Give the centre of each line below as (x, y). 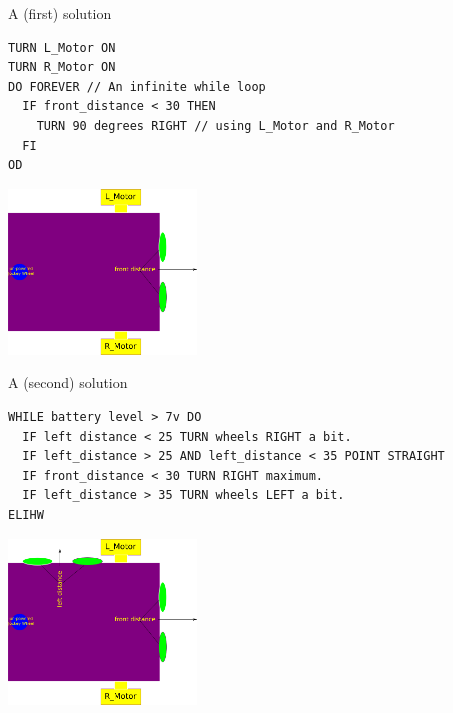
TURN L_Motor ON (62, 47)
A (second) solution (68, 382)
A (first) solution (60, 13)
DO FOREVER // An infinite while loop (137, 86)
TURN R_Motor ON (62, 67)
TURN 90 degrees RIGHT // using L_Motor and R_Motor (215, 125)
